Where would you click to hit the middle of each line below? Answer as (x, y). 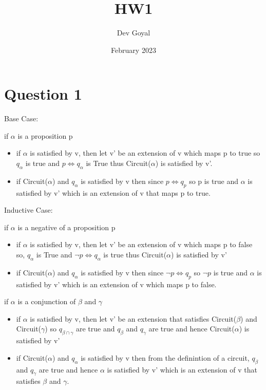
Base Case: (21, 118)
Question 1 (43, 94)
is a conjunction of (47, 301)
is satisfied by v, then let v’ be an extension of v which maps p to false (141, 244)
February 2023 (134, 50)
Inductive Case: (28, 210)
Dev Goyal (134, 33)
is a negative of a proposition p (66, 227)
